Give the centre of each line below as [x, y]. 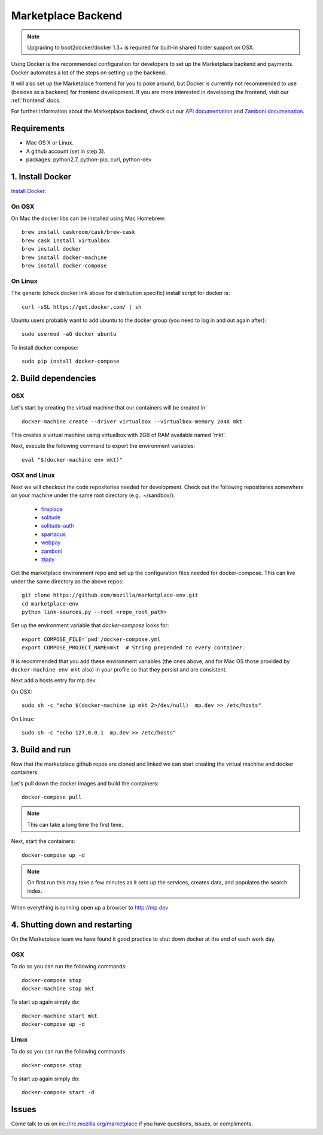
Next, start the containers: [43, 841]
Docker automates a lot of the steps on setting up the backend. [89, 73]
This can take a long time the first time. [75, 824]
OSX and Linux [33, 475]
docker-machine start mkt [60, 1016]
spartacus [53, 534]
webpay [51, 543]
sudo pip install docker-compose [71, 362]
